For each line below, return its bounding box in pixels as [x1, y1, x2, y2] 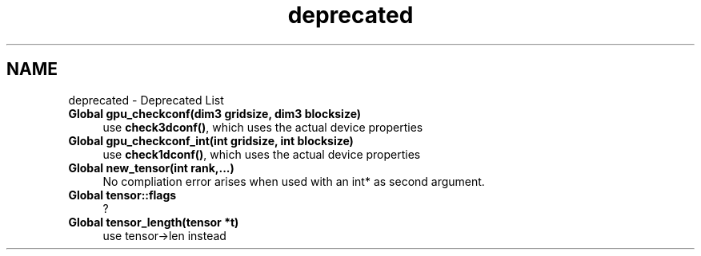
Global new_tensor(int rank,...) [68, 160, 234, 175]
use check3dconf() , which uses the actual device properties [102, 120, 423, 134]
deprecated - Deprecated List [68, 93, 224, 107]
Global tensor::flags [68, 187, 177, 202]
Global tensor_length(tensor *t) [68, 215, 239, 229]
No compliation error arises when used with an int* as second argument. [102, 174, 485, 188]
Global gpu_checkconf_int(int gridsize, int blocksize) [68, 133, 354, 148]
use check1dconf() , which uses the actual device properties [102, 147, 421, 161]
